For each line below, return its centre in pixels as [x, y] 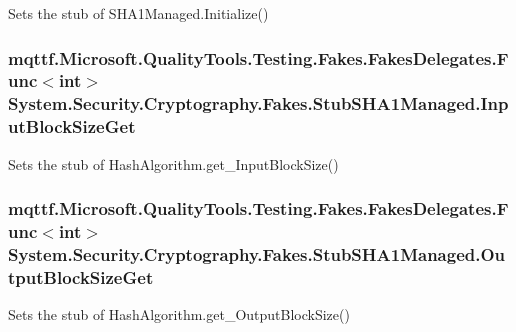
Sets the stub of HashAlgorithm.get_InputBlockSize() [173, 163]
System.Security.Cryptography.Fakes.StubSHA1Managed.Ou [257, 253]
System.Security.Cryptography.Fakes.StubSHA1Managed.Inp [258, 103]
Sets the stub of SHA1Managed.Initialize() [138, 13]
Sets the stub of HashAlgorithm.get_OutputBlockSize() [179, 314]
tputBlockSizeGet [81, 276]
